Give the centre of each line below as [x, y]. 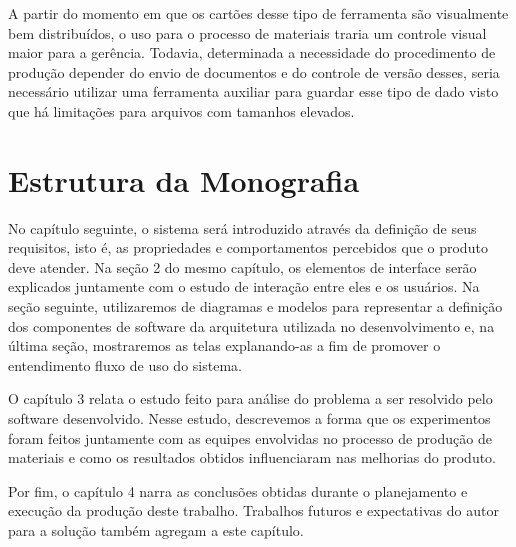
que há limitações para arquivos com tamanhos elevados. [181, 110]
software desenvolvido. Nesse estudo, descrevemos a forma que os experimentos [249, 418]
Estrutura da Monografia [184, 179]
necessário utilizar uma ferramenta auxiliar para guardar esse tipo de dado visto [253, 91]
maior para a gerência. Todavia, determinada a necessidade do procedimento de [252, 52]
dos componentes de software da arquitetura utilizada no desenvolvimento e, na [251, 325]
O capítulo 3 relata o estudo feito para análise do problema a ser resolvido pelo [250, 398]
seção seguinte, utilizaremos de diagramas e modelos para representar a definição [255, 306]
